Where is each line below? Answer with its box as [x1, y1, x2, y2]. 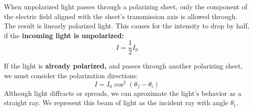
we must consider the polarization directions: [4, 70, 138, 81]
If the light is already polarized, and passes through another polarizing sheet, [4, 61, 243, 71]
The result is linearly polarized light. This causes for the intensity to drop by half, [4, 21, 250, 31]
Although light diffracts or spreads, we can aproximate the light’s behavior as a [4, 88, 241, 98]
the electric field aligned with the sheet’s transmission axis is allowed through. [4, 11, 237, 21]
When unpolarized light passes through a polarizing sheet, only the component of [4, 1, 248, 11]
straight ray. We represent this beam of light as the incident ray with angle [4, 97, 229, 108]
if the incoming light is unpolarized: [4, 30, 124, 40]
